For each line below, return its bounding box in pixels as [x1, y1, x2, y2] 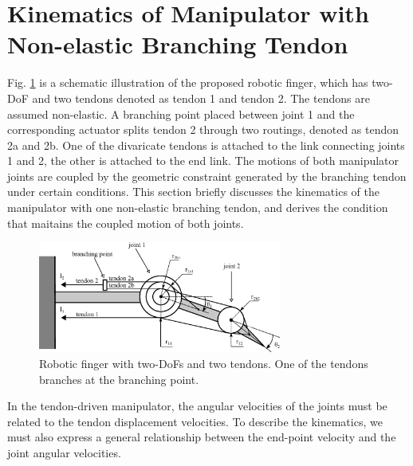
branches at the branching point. [39, 370, 199, 387]
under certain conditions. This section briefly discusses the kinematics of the [7, 183, 380, 200]
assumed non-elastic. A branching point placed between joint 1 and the [7, 105, 355, 122]
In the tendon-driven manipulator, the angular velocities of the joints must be [7, 397, 387, 414]
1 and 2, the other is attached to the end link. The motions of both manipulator [7, 152, 399, 169]
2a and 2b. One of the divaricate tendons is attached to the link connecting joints [7, 136, 405, 153]
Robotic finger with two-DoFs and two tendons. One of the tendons [39, 355, 368, 372]
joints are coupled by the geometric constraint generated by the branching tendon [7, 167, 407, 184]
